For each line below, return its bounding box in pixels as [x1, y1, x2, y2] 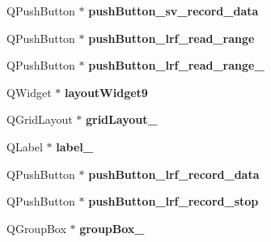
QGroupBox [6, 219, 66, 236]
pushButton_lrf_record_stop [88, 193, 259, 210]
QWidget [6, 83, 52, 100]
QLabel [6, 138, 43, 155]
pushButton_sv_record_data [88, 2, 259, 19]
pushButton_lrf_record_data [88, 165, 260, 182]
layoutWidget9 [64, 83, 148, 100]
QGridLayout [6, 111, 73, 128]
